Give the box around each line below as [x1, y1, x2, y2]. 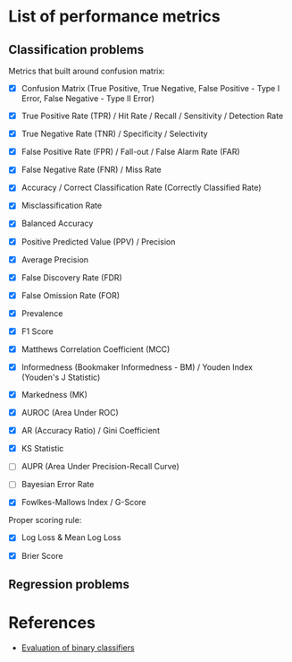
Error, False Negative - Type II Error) [21, 93, 155, 104]
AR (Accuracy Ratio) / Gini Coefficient [21, 426, 160, 436]
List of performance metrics [8, 6, 221, 27]
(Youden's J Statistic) [21, 372, 101, 383]
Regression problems [8, 576, 130, 592]
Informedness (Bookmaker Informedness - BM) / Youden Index [21, 361, 254, 373]
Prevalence [21, 307, 63, 319]
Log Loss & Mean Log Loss [21, 532, 121, 543]
